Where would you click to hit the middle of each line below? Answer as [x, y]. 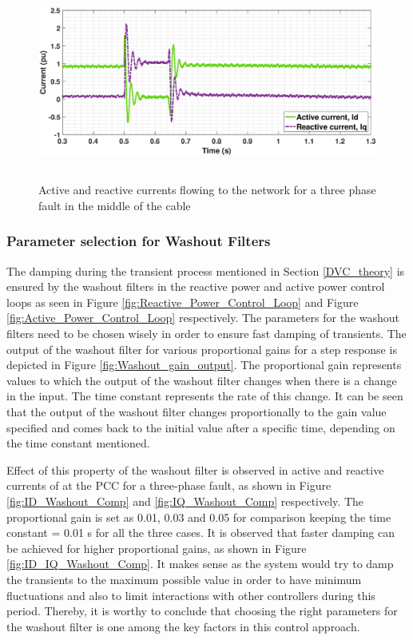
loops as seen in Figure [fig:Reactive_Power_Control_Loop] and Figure [183, 302]
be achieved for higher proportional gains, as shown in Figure [157, 548]
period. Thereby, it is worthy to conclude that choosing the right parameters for [202, 611]
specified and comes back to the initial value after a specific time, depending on [201, 427]
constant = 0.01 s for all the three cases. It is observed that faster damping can [201, 533]
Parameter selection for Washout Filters [139, 241]
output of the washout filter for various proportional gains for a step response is [202, 349]
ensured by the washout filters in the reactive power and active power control [196, 286]
